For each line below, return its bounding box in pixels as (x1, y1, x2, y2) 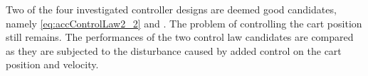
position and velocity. (6, 57, 99, 72)
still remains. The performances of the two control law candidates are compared (6, 30, 354, 44)
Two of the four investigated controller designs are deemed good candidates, (6, 2, 337, 16)
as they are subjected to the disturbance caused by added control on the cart (6, 43, 342, 58)
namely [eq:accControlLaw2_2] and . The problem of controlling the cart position (6, 15, 362, 30)
